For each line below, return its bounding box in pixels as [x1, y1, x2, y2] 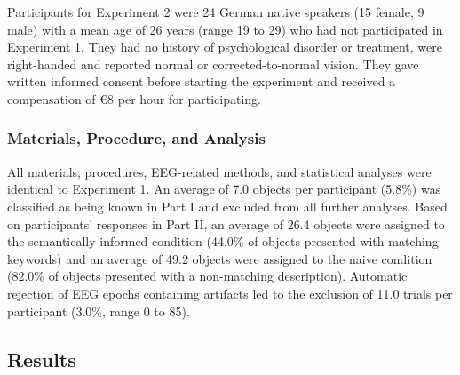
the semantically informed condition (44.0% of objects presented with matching [7, 232, 439, 251]
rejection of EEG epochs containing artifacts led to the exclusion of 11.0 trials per [7, 283, 453, 302]
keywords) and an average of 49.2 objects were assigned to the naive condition [7, 249, 432, 267]
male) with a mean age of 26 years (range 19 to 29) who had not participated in [7, 20, 443, 38]
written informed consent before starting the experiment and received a [7, 72, 396, 91]
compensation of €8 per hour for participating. [7, 89, 261, 108]
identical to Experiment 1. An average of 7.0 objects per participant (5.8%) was [7, 180, 441, 198]
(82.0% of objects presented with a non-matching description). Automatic [7, 267, 408, 285]
